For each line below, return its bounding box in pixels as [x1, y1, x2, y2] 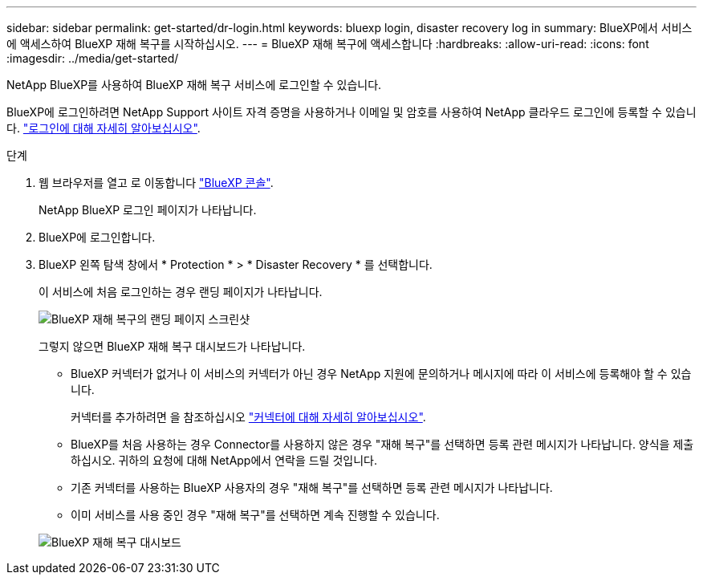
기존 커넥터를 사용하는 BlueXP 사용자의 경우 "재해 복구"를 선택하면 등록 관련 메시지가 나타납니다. [71, 481, 553, 494]
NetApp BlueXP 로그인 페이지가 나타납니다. [39, 203, 257, 217]
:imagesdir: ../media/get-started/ [6, 51, 179, 65]
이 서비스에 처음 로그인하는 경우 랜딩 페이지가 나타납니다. [39, 285, 323, 299]
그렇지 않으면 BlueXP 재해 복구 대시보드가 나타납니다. [39, 339, 306, 353]
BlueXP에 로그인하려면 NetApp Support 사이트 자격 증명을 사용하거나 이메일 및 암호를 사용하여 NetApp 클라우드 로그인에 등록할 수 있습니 [6, 105, 697, 119]
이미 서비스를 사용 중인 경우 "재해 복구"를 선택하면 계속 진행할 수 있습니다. [71, 508, 440, 522]
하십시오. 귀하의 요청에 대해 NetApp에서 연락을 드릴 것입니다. [71, 453, 377, 467]
